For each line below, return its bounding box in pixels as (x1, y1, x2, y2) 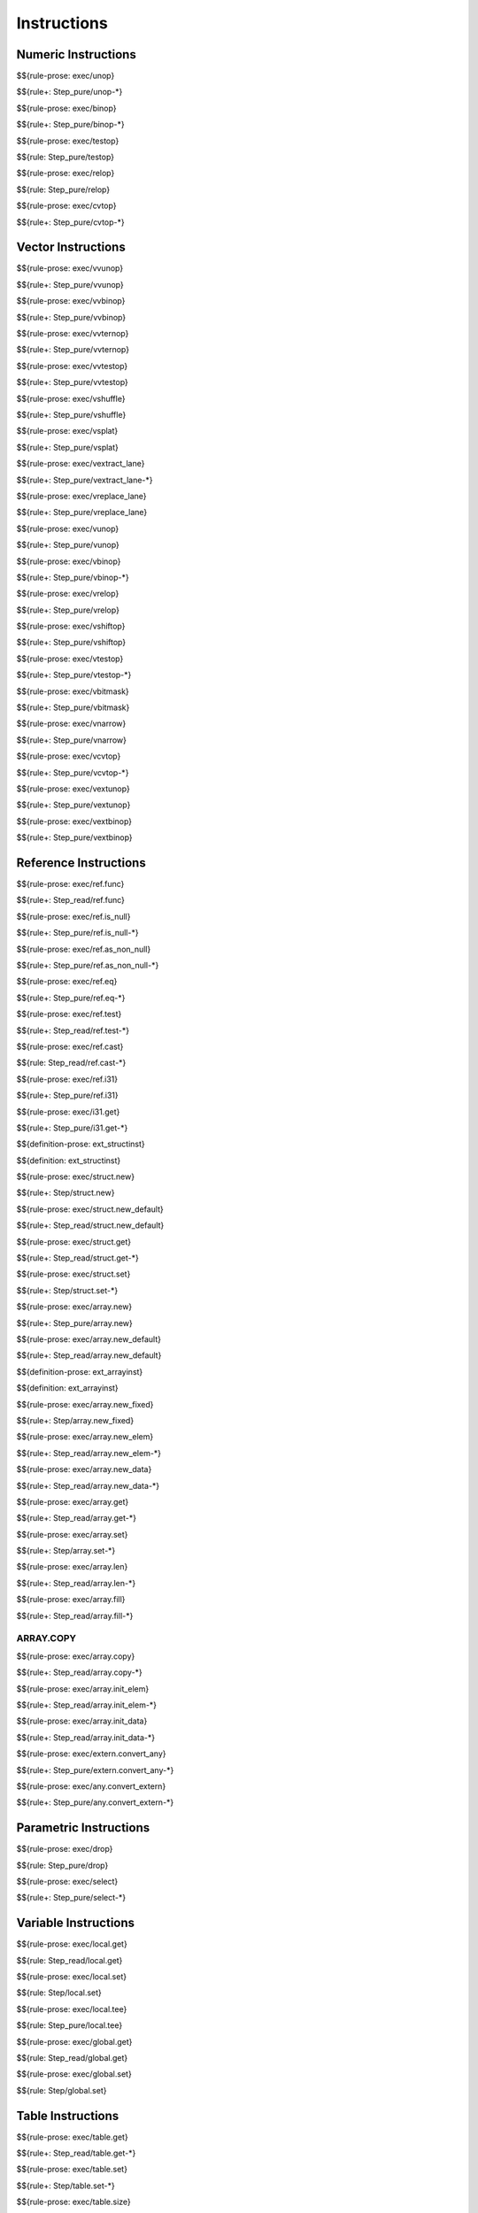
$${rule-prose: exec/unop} (16, 71, 115, 81)
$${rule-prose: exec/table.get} (16, 2132, 128, 2142)
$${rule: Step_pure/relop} (16, 184, 111, 195)
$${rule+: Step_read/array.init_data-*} (16, 1731, 156, 1743)
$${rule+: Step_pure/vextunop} (16, 799, 131, 810)
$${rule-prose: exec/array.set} (16, 1529, 128, 1539)
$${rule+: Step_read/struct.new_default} (16, 1220, 165, 1230)
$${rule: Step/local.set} (16, 1987, 102, 1998)
